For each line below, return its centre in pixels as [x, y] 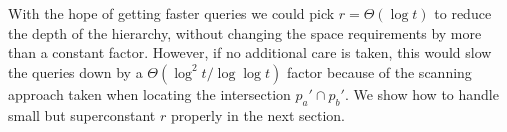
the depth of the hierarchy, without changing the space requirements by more [245, 32]
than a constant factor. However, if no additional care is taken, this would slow [250, 52]
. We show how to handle [421, 93]
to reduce [463, 13]
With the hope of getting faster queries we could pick [171, 13]
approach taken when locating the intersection [149, 93]
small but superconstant [82, 114]
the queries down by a [75, 71]
